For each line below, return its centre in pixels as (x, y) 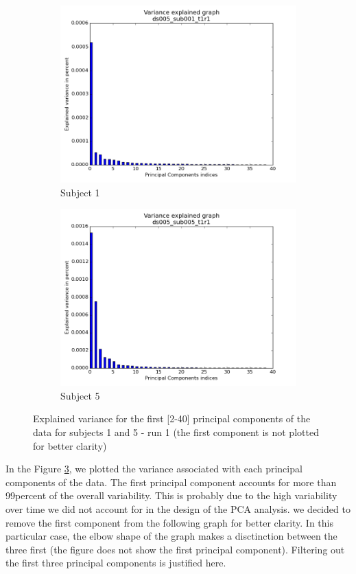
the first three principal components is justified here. (116, 563)
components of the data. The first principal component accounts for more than (171, 482)
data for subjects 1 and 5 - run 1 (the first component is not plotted (176, 432)
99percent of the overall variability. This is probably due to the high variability (171, 495)
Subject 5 (80, 395)
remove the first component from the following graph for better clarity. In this (170, 522)
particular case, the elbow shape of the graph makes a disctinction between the (171, 536)
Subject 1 (80, 192)
